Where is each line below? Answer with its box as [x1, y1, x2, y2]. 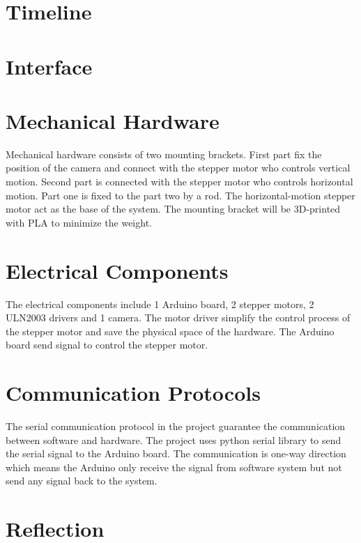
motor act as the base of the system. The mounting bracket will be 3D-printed [6, 201, 341, 216]
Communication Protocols [6, 378, 261, 407]
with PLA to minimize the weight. [6, 215, 152, 229]
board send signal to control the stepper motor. [6, 337, 208, 352]
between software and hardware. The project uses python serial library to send [6, 432, 341, 447]
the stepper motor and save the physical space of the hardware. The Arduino [6, 323, 335, 338]
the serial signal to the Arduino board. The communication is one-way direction [6, 446, 346, 461]
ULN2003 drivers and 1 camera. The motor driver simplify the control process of [6, 310, 351, 325]
